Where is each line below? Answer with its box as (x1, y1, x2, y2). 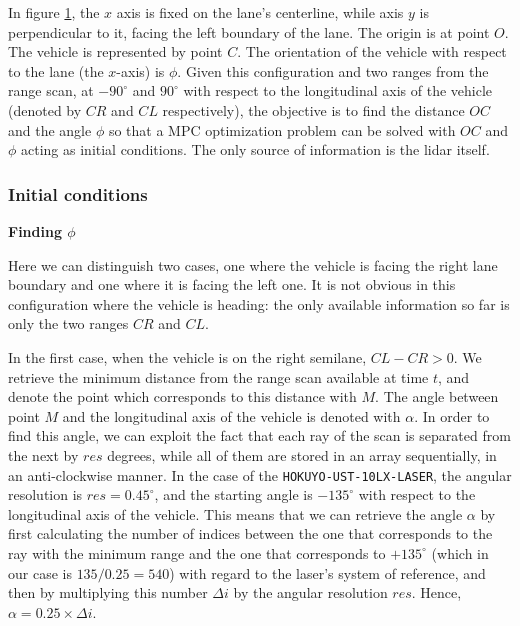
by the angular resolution (233, 582, 388, 603)
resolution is (8, 484, 83, 505)
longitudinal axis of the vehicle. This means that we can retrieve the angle (8, 503, 463, 524)
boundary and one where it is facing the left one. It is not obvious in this (8, 274, 456, 295)
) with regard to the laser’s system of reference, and (169, 562, 486, 583)
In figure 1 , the (8, 2, 100, 22)
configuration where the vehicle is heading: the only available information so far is (8, 293, 510, 314)
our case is (8, 562, 72, 583)
